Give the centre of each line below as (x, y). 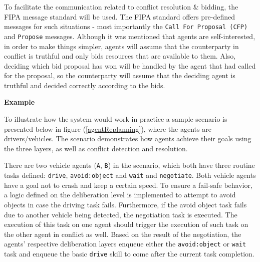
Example (20, 102)
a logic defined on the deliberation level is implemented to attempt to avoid (120, 195)
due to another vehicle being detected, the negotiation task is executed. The (121, 214)
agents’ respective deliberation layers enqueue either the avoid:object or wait (125, 244)
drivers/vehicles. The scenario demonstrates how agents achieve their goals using (128, 139)
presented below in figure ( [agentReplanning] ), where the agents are (108, 128)
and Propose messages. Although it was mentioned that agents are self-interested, (130, 36)
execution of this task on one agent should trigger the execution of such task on (126, 224)
